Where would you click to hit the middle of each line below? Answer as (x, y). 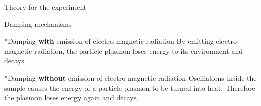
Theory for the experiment (45, 7)
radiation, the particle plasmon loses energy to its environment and (139, 50)
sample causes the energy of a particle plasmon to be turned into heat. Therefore (130, 87)
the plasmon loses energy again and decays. (71, 98)
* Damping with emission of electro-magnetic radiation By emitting (109, 41)
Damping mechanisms (38, 24)
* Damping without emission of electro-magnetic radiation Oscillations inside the (130, 77)
